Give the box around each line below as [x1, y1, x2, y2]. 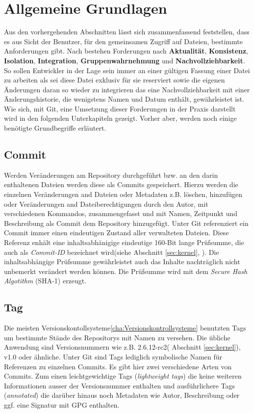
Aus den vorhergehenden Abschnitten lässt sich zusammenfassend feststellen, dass [4, 27, 250, 37]
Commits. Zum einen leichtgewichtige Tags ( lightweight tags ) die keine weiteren [4, 371, 242, 381]
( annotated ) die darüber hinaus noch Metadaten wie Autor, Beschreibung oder [4, 390, 240, 400]
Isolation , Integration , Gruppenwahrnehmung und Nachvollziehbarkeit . [4, 55, 245, 65]
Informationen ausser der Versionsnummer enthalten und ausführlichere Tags [4, 380, 235, 390]
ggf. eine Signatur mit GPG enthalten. [4, 399, 120, 410]
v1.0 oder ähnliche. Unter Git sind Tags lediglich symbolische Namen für [4, 351, 223, 361]
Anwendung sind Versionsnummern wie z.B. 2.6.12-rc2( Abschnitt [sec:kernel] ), [4, 342, 241, 352]
